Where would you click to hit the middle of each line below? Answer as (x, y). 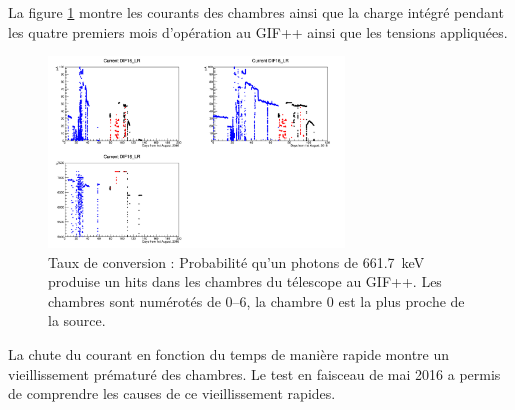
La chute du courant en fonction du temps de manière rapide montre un (229, 354)
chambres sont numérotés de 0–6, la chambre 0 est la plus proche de (256, 300)
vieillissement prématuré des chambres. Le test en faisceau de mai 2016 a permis (254, 373)
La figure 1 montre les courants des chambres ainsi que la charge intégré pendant (256, 12)
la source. (77, 320)
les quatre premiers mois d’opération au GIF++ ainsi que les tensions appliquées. (258, 31)
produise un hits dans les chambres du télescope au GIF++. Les (245, 281)
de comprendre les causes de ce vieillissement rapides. (172, 393)
